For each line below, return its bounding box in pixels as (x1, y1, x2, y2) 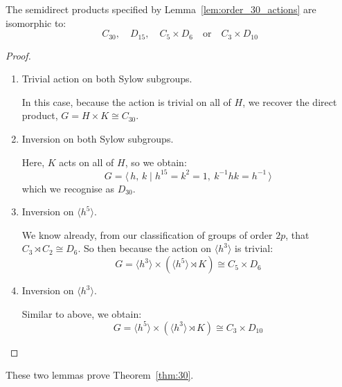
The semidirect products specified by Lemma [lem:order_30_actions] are (6, 2, 316, 16)
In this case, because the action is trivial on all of (21, 94, 231, 109)
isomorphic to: (6, 15, 66, 30)
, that (285, 227, 309, 242)
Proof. (6, 48, 31, 62)
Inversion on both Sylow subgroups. (21, 132, 174, 146)
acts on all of (59, 154, 114, 169)
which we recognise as (21, 181, 114, 195)
